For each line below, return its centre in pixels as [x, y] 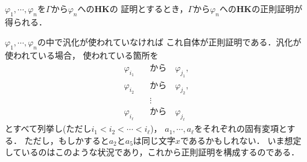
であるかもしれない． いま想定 [241, 140]
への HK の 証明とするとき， [133, 8]
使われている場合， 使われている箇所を [82, 55]
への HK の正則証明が [261, 8]
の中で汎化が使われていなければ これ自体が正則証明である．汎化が [169, 42]
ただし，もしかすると [67, 140]
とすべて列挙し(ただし [48, 128]
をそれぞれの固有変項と [240, 128]
